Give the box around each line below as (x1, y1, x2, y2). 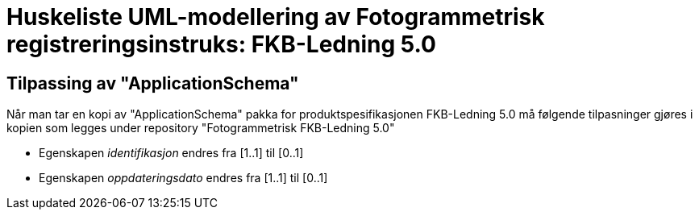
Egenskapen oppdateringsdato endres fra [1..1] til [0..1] (39, 171, 328, 185)
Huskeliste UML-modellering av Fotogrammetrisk (6, 3, 545, 31)
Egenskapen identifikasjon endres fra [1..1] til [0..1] (39, 146, 304, 160)
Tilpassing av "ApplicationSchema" (6, 73, 299, 93)
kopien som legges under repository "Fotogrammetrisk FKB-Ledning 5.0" (6, 121, 395, 135)
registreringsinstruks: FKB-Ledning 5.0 (6, 31, 436, 58)
